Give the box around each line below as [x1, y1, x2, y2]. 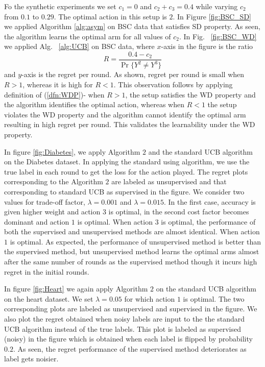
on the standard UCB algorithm [156, 283, 257, 294]
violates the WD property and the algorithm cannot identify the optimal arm [4, 109, 246, 119]
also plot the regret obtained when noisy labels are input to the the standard [4, 313, 245, 324]
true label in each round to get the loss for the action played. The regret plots [4, 166, 248, 177]
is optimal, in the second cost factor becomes [108, 206, 249, 217]
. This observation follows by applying [113, 79, 233, 89]
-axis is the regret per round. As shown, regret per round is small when [21, 69, 245, 80]
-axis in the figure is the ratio [161, 41, 253, 52]
